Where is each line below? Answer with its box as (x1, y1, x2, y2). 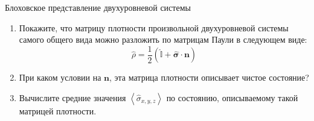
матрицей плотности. (19, 104, 97, 117)
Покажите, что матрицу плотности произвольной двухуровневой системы (19, 21, 289, 34)
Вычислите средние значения (19, 91, 126, 104)
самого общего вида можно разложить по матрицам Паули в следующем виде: (19, 33, 307, 46)
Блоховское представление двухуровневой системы (5, 1, 191, 13)
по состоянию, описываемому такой (166, 91, 298, 104)
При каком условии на (19, 71, 101, 84)
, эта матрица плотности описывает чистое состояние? (109, 71, 309, 84)
